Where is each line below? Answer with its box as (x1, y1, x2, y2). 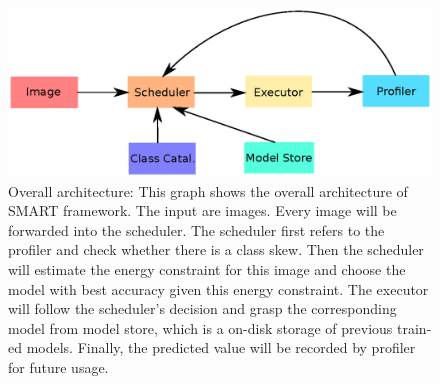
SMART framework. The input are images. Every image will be (8, 200, 397, 221)
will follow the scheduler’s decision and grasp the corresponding (8, 298, 397, 319)
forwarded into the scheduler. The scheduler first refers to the (8, 219, 385, 240)
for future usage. (8, 356, 109, 377)
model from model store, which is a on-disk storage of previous (8, 317, 393, 338)
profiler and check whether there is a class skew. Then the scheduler (8, 239, 424, 260)
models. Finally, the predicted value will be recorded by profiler (26, 337, 416, 358)
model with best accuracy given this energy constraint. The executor (8, 278, 429, 299)
